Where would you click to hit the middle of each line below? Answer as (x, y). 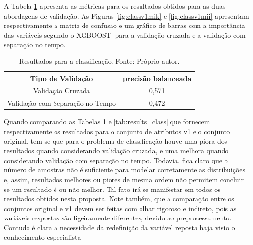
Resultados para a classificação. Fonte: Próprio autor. (99, 61)
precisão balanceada (157, 78)
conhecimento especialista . (45, 237)
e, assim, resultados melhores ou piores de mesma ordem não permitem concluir (124, 179)
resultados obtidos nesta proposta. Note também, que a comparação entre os (119, 199)
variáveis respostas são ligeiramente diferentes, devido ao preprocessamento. (118, 218)
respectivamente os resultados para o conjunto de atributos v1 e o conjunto (117, 131)
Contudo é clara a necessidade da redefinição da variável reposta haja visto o (120, 227)
